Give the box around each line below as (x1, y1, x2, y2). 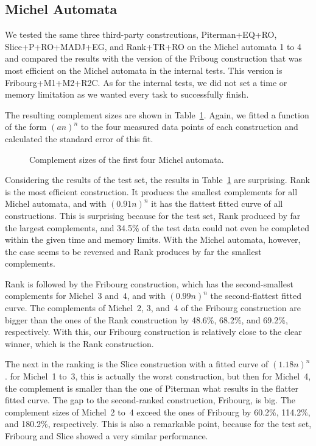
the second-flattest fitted (210, 289, 302, 302)
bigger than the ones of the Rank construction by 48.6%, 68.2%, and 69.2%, (5, 313, 288, 326)
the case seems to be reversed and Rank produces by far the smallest (5, 245, 262, 257)
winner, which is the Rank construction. (5, 337, 154, 350)
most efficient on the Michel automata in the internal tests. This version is (5, 63, 283, 76)
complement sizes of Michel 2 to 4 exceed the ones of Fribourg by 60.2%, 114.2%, (5, 405, 311, 418)
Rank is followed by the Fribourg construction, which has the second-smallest (5, 277, 293, 290)
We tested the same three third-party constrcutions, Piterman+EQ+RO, (5, 28, 277, 41)
